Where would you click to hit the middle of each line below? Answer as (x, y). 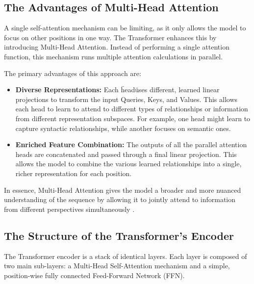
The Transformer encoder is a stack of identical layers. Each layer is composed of (126, 256)
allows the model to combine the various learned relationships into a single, (128, 164)
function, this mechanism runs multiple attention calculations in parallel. (114, 56)
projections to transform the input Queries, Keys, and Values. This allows (127, 99)
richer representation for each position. (74, 173)
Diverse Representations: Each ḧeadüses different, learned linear (117, 90)
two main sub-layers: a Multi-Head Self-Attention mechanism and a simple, (117, 266)
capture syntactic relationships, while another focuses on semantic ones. (123, 128)
